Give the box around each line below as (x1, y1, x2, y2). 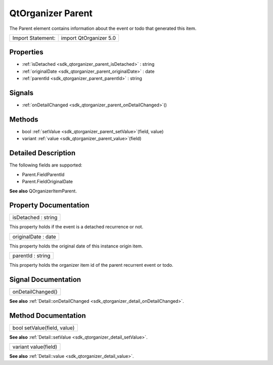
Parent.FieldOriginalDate (22, 179, 73, 185)
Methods (9, 115, 38, 124)
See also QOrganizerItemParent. (9, 188, 77, 194)
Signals (9, 89, 34, 97)
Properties (9, 48, 43, 57)
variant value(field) (12, 343, 58, 350)
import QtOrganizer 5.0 (61, 34, 116, 42)
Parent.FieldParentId (22, 171, 65, 177)
